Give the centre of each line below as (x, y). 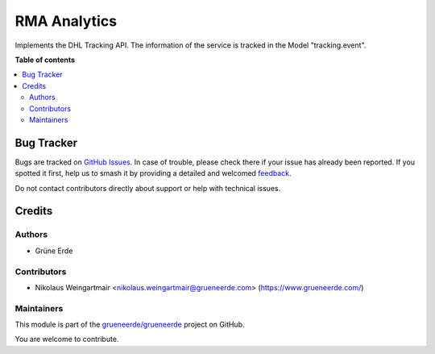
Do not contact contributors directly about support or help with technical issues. (148, 188)
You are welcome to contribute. (67, 339)
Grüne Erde (54, 251)
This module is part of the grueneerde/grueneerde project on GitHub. (130, 325)
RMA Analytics (66, 21)
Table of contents (45, 60)
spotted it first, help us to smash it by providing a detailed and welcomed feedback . (153, 173)
